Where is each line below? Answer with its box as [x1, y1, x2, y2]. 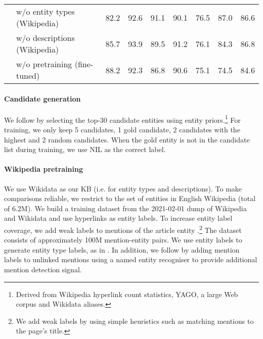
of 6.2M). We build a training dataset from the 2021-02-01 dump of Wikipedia [4, 203, 247, 213]
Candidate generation [4, 93, 81, 104]
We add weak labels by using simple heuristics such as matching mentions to [16, 315, 254, 326]
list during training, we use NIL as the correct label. [4, 144, 166, 155]
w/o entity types [16, 6, 75, 17]
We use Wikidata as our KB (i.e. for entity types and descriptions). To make [4, 183, 242, 193]
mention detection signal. [4, 264, 82, 275]
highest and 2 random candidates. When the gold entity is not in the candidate [4, 134, 250, 144]
